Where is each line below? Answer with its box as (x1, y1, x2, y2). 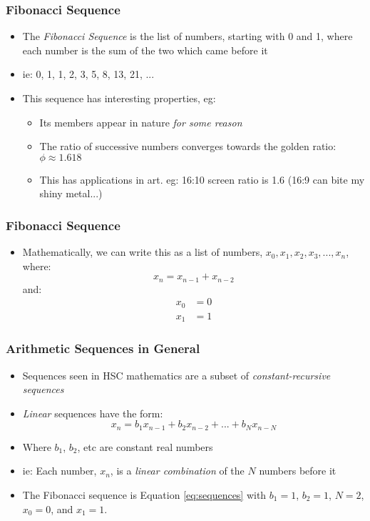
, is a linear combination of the (110, 463, 245, 478)
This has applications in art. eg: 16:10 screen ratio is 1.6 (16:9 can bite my (39, 172, 365, 187)
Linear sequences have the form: (22, 405, 163, 420)
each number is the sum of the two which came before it (22, 42, 268, 57)
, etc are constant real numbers (77, 439, 213, 454)
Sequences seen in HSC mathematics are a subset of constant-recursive (22, 367, 331, 382)
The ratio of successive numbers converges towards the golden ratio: (39, 139, 336, 154)
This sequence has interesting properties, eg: (22, 91, 216, 105)
